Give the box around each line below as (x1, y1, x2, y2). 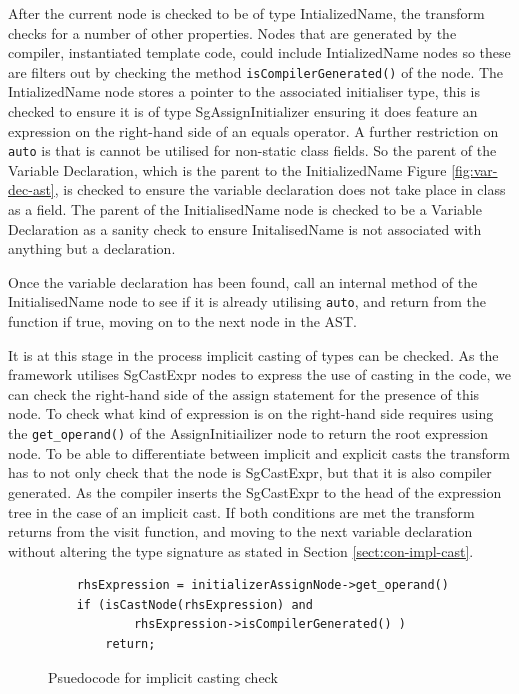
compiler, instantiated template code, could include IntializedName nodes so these (8, 42, 511, 63)
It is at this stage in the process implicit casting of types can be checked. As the (8, 344, 499, 365)
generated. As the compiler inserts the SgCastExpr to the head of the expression (8, 481, 502, 502)
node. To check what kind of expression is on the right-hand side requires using (8, 403, 494, 424)
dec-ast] (8, 179, 55, 200)
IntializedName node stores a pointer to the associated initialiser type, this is (8, 81, 480, 102)
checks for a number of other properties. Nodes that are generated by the (8, 22, 457, 43)
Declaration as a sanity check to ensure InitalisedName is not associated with (8, 218, 482, 239)
